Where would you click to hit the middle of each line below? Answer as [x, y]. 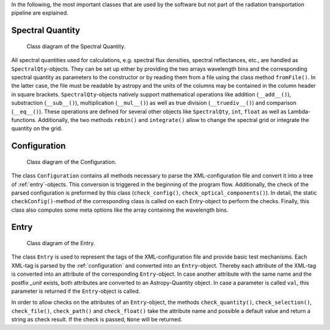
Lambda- [299, 111]
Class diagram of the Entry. [61, 243]
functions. [24, 120]
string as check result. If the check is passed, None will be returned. [97, 320]
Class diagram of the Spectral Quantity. [76, 46]
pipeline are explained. [40, 13]
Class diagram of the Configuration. [71, 162]
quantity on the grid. [37, 129]
